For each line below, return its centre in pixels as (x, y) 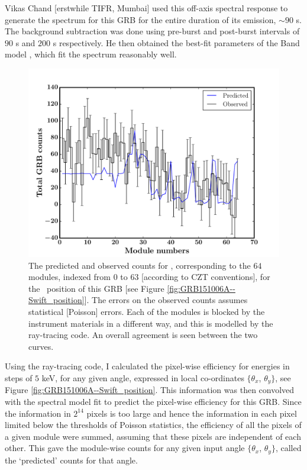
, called (288, 448)
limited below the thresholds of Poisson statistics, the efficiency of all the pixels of (153, 425)
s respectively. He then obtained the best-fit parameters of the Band (176, 42)
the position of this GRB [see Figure (96, 288)
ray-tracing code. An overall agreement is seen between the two (143, 335)
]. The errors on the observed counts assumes (166, 300)
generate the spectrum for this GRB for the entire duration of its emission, (140, 19)
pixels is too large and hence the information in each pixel (192, 413)
